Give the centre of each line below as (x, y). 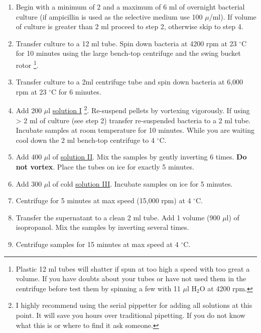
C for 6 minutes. (76, 91)
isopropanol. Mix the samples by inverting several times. (102, 227)
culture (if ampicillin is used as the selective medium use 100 (109, 16)
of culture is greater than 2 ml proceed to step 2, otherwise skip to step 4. (129, 26)
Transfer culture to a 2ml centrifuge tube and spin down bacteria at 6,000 (129, 82)
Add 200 (29, 110)
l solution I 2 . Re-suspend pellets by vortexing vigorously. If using (149, 110)
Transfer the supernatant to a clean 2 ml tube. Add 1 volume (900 (118, 217)
